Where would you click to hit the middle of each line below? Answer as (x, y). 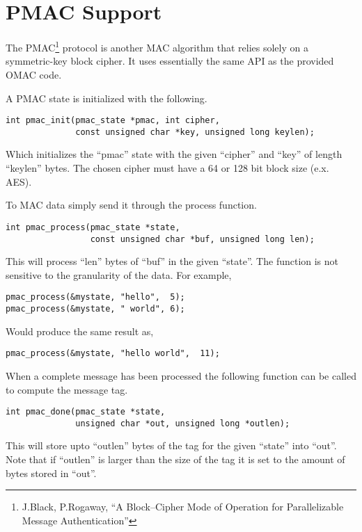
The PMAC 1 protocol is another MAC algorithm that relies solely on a (157, 46)
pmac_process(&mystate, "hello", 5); (95, 297)
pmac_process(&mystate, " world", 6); (95, 309)
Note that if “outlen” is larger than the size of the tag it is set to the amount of (175, 459)
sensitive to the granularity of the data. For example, (119, 274)
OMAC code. (34, 74)
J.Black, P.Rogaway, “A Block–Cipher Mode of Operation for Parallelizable (183, 507)
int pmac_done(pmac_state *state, (86, 412)
